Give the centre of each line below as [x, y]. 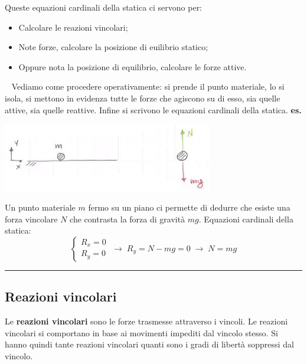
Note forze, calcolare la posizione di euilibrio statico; [113, 47]
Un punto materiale [40, 207]
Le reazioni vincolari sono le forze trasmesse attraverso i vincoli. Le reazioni [146, 321]
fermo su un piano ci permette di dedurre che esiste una [189, 207]
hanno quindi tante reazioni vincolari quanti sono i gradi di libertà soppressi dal [149, 344]
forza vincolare [31, 219]
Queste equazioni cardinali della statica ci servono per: [104, 7]
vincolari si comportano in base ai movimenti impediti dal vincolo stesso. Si [141, 332]
